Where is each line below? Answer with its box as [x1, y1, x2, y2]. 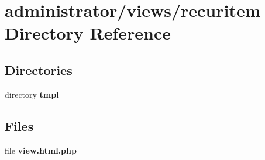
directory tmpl [5, 88, 59, 100]
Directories [5, 61, 73, 79]
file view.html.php [5, 144, 77, 156]
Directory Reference [5, 21, 171, 45]
